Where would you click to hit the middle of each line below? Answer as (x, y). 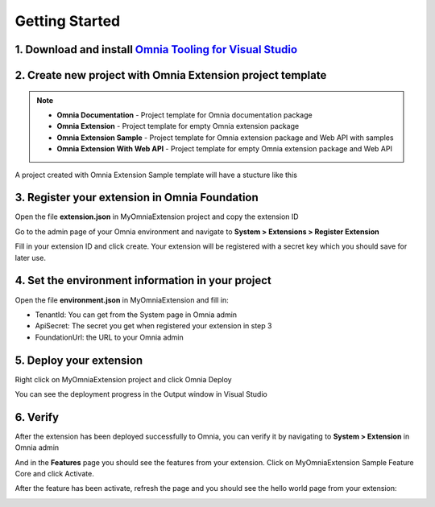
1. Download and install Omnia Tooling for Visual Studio (156, 49)
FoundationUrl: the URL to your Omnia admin (110, 337)
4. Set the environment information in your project (143, 280)
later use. (30, 258)
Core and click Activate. (54, 474)
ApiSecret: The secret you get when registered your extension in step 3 (153, 326)
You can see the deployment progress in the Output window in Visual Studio (141, 394)
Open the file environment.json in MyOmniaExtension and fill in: (122, 300)
